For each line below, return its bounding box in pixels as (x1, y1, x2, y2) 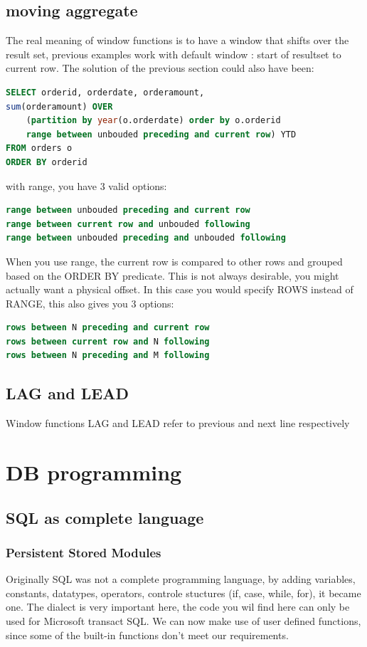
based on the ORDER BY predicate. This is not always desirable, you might (6, 268, 339, 283)
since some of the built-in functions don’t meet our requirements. (6, 627, 289, 642)
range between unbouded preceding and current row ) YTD (26, 129, 297, 140)
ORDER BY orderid (6, 157, 87, 167)
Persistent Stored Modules (6, 543, 161, 561)
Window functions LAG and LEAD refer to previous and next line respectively (6, 416, 350, 431)
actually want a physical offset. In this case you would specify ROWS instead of (6, 282, 353, 297)
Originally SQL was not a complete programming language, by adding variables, (6, 572, 356, 586)
